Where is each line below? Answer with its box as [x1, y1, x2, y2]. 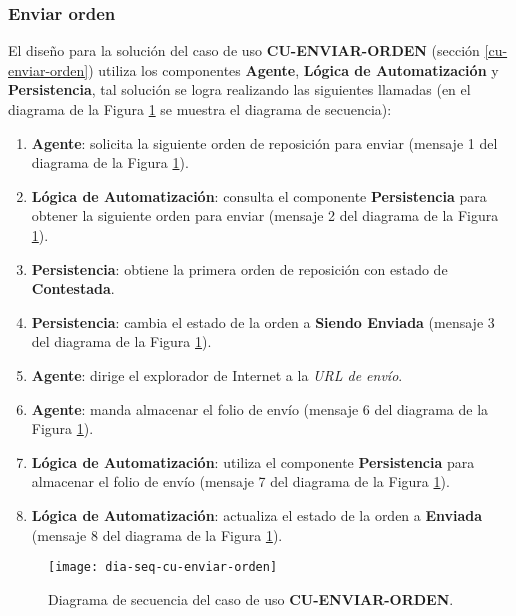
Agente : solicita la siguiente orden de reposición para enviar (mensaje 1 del [31, 132, 498, 153]
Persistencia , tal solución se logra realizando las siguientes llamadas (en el [8, 79, 471, 100]
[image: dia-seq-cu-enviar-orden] [48, 560, 278, 575]
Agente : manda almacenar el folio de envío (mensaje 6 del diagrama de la [31, 398, 489, 419]
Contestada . [31, 278, 115, 299]
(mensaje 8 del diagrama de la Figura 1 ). [31, 524, 283, 545]
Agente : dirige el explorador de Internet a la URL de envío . [31, 364, 403, 385]
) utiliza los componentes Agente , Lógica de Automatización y [88, 59, 499, 80]
